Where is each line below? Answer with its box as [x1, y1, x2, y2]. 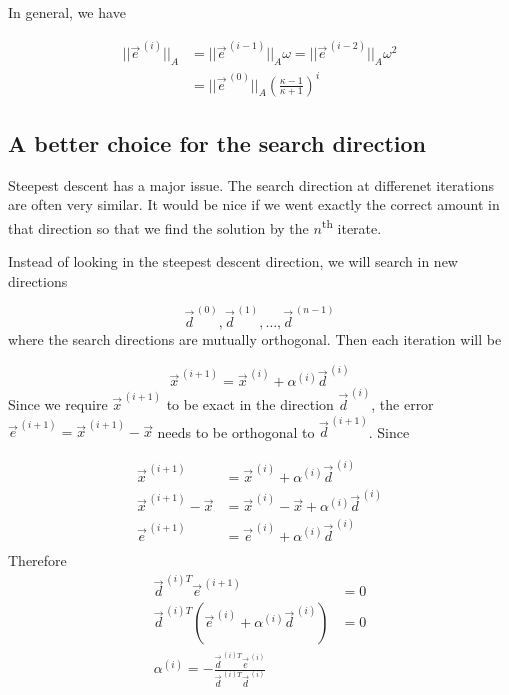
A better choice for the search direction [8, 128, 427, 158]
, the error [371, 394, 434, 414]
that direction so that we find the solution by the [8, 217, 309, 238]
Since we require [8, 394, 108, 414]
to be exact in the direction [166, 394, 334, 414]
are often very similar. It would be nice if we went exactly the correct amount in [8, 194, 500, 215]
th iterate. [321, 215, 382, 238]
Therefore [8, 549, 67, 570]
